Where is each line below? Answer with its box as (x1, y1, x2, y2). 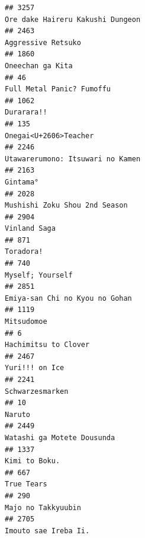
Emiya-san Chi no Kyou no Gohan (5, 294, 132, 303)
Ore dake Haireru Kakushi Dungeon (5, 15, 141, 24)
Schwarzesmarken (5, 387, 69, 396)
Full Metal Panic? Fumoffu (5, 85, 111, 94)
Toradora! (5, 247, 43, 256)
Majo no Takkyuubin (5, 503, 81, 512)
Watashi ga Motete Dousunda (5, 433, 115, 442)
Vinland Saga (5, 224, 56, 233)
